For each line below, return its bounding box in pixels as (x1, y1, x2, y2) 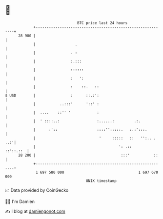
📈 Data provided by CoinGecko (5, 187, 69, 193)
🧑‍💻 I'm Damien (5, 199, 35, 204)
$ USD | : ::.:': (5, 93, 99, 98)
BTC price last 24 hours (77, 20, 128, 25)
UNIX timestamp (85, 178, 117, 183)
